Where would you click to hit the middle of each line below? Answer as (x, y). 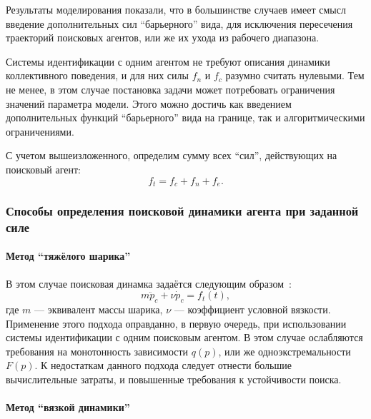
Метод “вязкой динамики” (68, 407)
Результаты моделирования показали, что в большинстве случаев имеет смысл (176, 9)
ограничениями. (40, 131)
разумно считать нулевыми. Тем (295, 75)
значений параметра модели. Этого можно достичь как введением (149, 103)
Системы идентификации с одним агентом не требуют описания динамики (168, 61)
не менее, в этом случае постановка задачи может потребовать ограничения (170, 89)
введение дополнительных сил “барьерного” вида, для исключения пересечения (179, 23)
